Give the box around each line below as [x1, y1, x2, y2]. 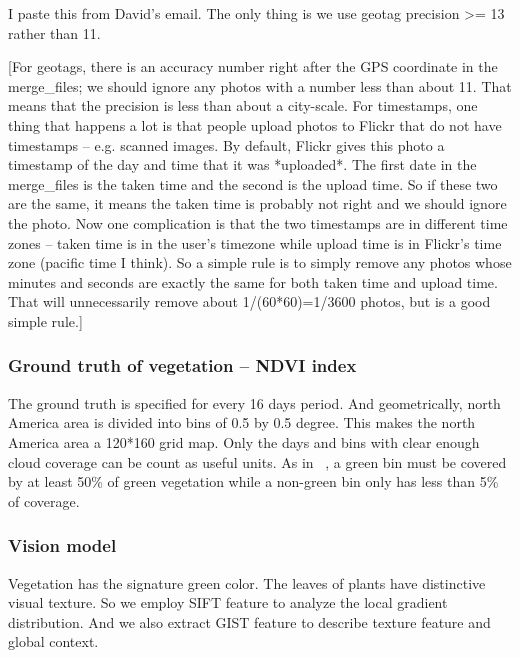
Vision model [8, 533, 117, 558]
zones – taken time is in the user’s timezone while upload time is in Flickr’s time [8, 232, 502, 253]
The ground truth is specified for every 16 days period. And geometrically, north [8, 392, 501, 413]
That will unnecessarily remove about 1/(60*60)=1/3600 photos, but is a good [8, 291, 491, 312]
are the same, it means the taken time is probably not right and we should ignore [8, 193, 507, 214]
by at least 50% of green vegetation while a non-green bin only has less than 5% [8, 471, 499, 492]
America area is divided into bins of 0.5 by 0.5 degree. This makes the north [8, 412, 476, 433]
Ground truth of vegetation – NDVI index [8, 353, 357, 378]
